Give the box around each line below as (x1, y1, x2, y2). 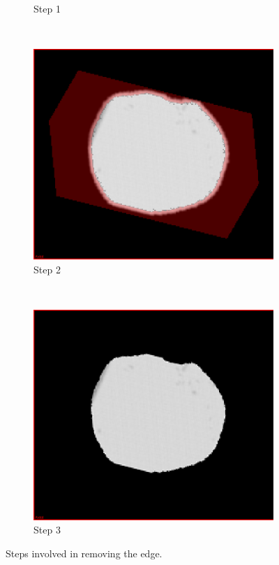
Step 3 (33, 522, 61, 537)
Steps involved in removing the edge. (6, 546, 163, 561)
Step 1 (33, 1, 61, 15)
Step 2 (33, 262, 61, 276)
